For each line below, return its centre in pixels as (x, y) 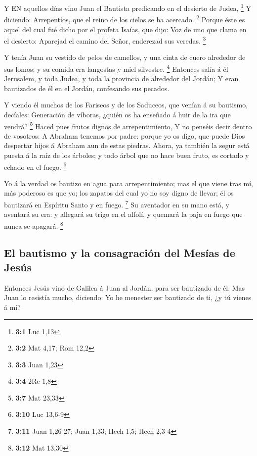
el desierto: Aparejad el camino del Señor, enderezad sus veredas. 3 (105, 40)
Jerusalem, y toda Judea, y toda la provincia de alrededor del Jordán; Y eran (121, 78)
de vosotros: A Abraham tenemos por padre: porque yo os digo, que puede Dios (125, 135)
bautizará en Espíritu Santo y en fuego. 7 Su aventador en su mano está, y (117, 204)
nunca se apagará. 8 (34, 225)
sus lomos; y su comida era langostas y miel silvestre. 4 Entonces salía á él (116, 68)
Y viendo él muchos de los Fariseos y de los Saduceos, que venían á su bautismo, (126, 105)
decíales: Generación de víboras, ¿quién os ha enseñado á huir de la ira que (117, 114)
